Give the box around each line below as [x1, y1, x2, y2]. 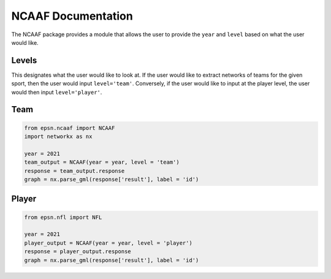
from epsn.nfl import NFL [24, 213, 102, 221]
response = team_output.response [24, 167, 125, 174]
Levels [11, 55, 37, 66]
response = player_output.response [24, 248, 131, 255]
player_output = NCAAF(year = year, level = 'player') [24, 239, 192, 247]
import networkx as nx [24, 133, 93, 140]
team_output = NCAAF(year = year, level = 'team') [24, 159, 180, 166]
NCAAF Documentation [11, 9, 133, 23]
